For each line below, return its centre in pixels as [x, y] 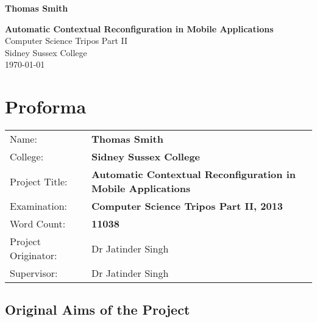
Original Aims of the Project [98, 309]
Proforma [46, 106]
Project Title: [39, 181]
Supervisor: [34, 273]
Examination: [39, 206]
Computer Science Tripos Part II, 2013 [187, 206]
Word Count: [38, 224]
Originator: [34, 256]
